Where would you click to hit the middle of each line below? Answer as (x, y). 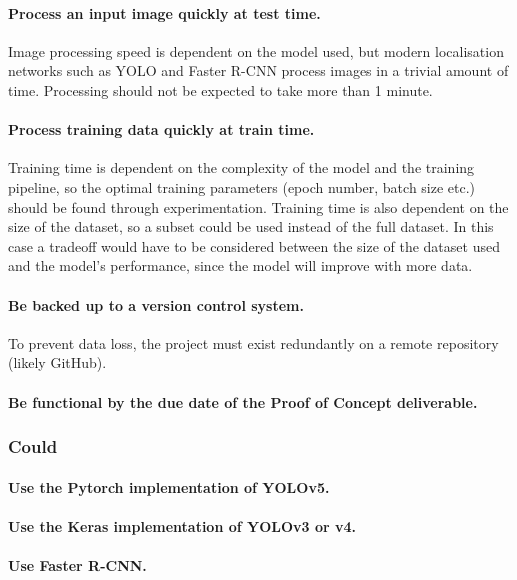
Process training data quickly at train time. (161, 129)
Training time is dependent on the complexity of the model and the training (241, 167)
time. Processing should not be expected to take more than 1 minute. (220, 89)
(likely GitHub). (57, 362)
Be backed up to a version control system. (156, 304)
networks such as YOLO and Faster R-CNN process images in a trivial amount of (258, 70)
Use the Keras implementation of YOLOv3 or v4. (182, 525)
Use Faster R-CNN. (77, 564)
